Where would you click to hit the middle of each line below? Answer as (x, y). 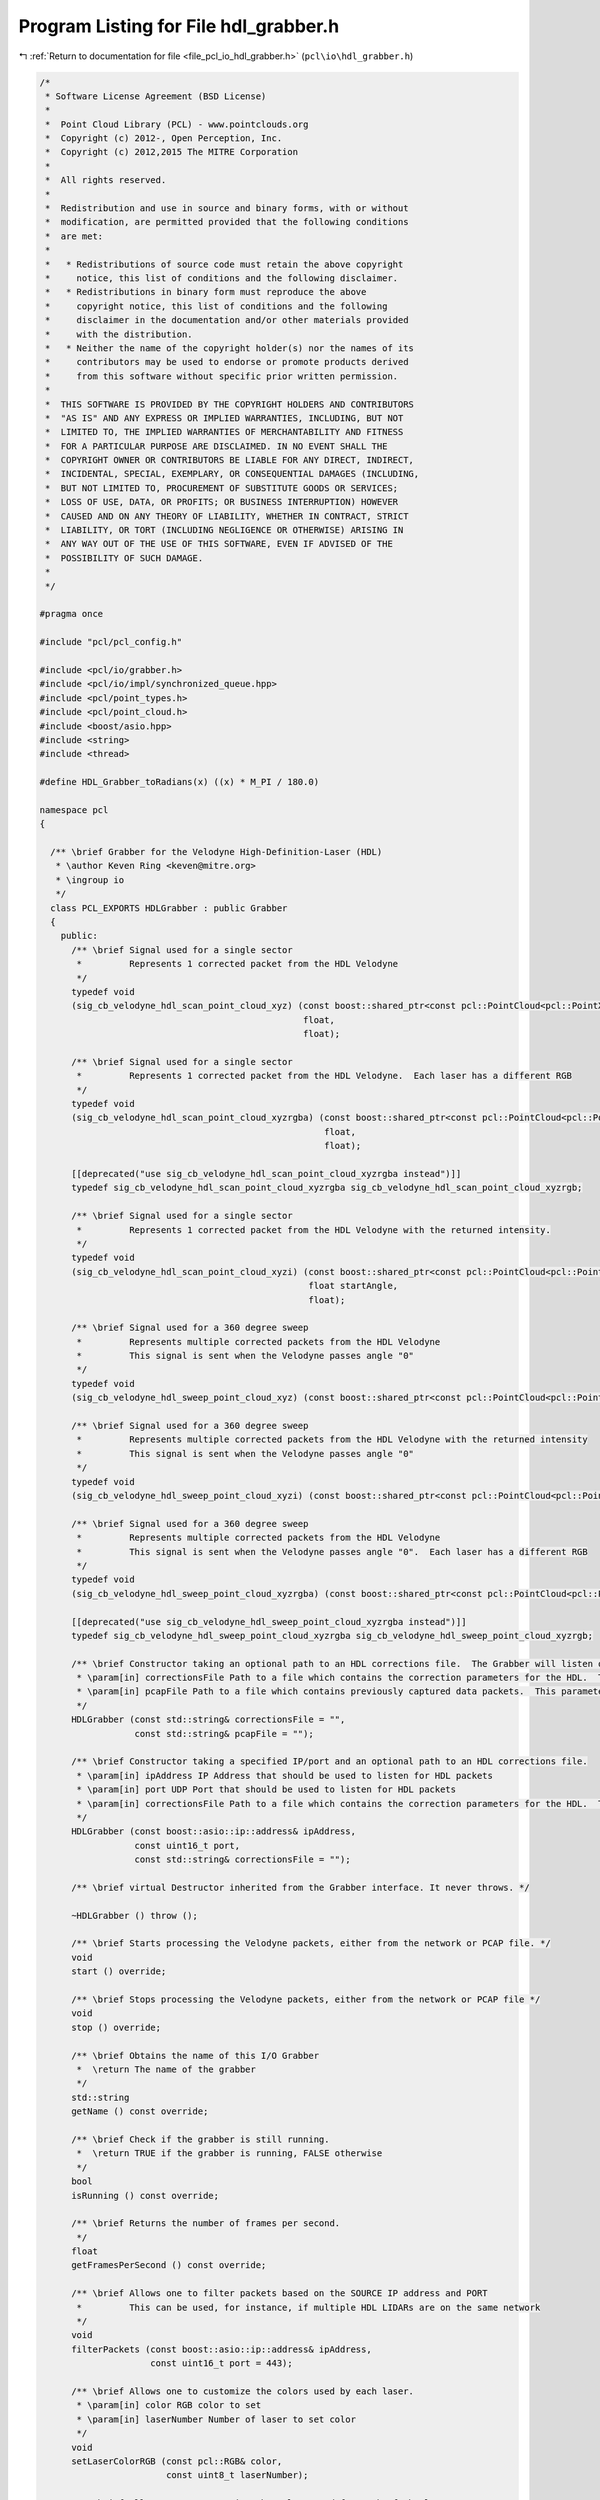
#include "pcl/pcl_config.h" (111, 642)
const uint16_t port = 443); (222, 2363)
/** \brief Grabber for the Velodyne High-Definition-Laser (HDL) (216, 852)
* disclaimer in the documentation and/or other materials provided (227, 320)
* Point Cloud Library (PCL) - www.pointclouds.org (177, 124)
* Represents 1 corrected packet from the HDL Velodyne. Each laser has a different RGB (324, 1076)
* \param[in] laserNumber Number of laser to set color (216, 2419)
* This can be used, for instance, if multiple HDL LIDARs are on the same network (308, 2307)
